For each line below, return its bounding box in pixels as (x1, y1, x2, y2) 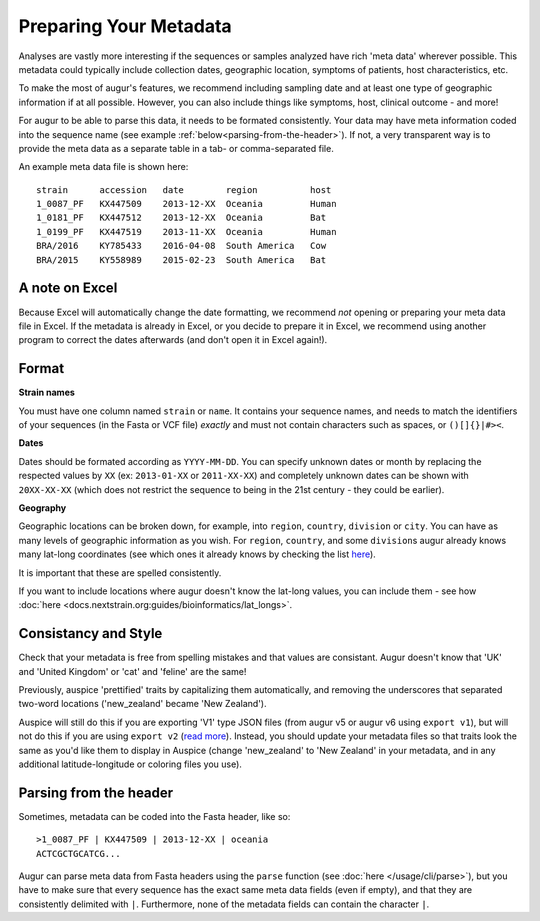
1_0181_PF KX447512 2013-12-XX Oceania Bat (36, 212, 327, 224)
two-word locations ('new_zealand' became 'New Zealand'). (18, 698, 267, 710)
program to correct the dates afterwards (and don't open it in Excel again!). (18, 334, 328, 346)
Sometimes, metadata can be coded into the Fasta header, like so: (18, 810, 291, 822)
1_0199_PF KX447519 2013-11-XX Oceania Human (36, 226, 337, 237)
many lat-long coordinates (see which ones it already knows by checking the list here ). (18, 548, 377, 560)
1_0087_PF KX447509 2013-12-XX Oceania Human (36, 198, 337, 210)
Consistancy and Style (18, 625, 163, 642)
